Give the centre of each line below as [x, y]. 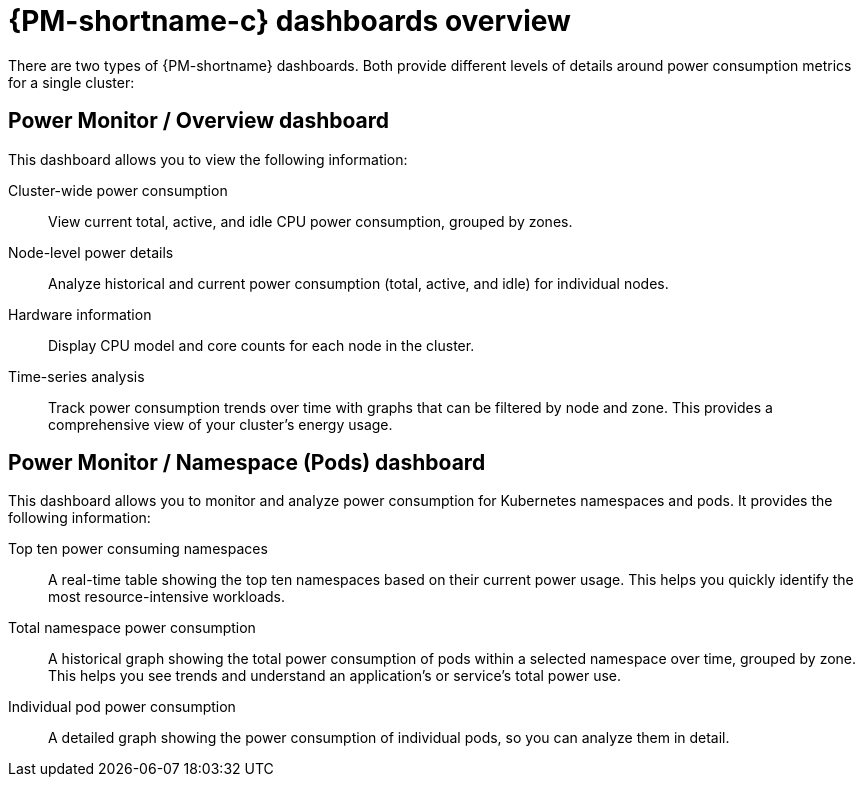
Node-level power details [91, 252]
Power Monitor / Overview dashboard [199, 121]
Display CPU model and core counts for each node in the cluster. [261, 345]
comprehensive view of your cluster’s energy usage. [220, 424]
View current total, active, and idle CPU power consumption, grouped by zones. [310, 221]
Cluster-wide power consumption [118, 190]
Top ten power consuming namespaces [138, 549]
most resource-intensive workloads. [167, 597]
